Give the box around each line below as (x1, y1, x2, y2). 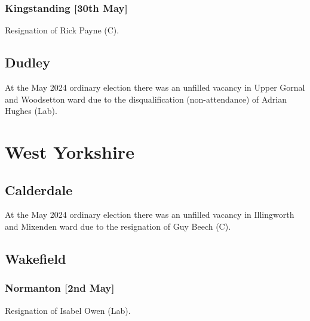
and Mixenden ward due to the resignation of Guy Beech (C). (5, 220, 231, 232)
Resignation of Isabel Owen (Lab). (5, 304, 131, 316)
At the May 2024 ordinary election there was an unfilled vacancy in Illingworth (5, 208, 294, 221)
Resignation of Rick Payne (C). (5, 24, 119, 36)
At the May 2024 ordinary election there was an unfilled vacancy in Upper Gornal (5, 81, 305, 94)
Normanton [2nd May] (5, 280, 115, 295)
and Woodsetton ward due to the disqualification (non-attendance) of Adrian (5, 92, 287, 105)
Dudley (5, 53, 50, 72)
